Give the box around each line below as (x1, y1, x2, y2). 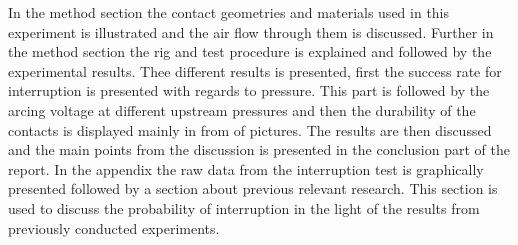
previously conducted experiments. (8, 217, 220, 238)
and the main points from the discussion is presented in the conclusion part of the (8, 139, 510, 160)
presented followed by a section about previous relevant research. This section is (8, 178, 498, 199)
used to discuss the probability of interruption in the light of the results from (8, 197, 480, 218)
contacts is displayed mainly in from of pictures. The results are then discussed (8, 119, 492, 140)
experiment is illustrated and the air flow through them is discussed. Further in (8, 21, 494, 42)
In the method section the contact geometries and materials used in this (8, 2, 450, 22)
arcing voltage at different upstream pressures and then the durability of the (8, 99, 476, 120)
